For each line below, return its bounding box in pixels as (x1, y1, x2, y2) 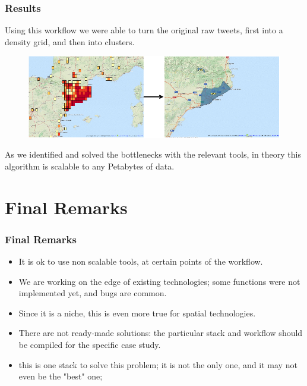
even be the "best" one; (18, 370, 103, 382)
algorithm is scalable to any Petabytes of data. (5, 159, 175, 172)
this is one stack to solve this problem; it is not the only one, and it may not (18, 358, 297, 371)
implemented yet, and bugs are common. (18, 287, 167, 299)
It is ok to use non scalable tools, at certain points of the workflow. (18, 255, 263, 268)
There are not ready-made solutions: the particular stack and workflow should (18, 327, 303, 339)
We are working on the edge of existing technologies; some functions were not (18, 275, 300, 287)
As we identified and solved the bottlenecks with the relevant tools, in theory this (5, 148, 301, 161)
